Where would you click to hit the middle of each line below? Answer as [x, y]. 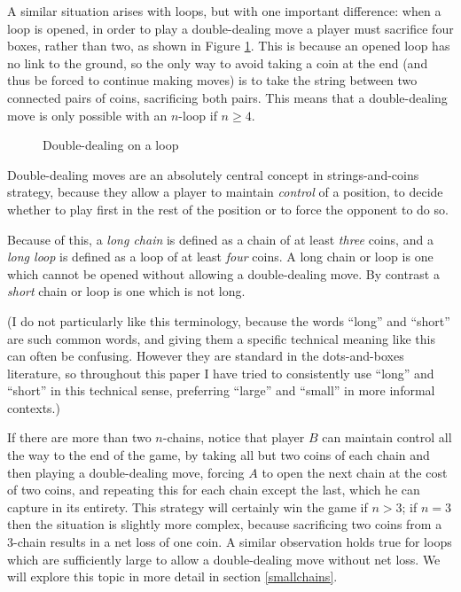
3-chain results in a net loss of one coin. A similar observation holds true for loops [230, 542]
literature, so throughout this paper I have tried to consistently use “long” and [221, 373]
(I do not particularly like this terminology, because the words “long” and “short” [229, 320]
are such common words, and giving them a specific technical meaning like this [221, 338]
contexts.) [34, 407]
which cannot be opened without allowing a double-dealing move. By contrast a [223, 273]
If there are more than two [79, 437]
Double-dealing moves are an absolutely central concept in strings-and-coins [213, 174]
